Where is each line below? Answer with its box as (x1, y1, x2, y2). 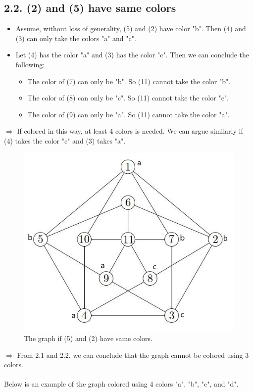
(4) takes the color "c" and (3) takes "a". (4, 135, 126, 146)
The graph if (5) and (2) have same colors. (24, 333, 152, 343)
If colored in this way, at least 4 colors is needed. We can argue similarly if (17, 126, 243, 136)
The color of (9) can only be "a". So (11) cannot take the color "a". (27, 109, 230, 119)
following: (15, 59, 45, 69)
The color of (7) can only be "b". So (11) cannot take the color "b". (27, 76, 231, 86)
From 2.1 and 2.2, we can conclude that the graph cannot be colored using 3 (17, 349, 249, 360)
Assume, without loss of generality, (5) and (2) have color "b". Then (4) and (15, 23, 246, 34)
